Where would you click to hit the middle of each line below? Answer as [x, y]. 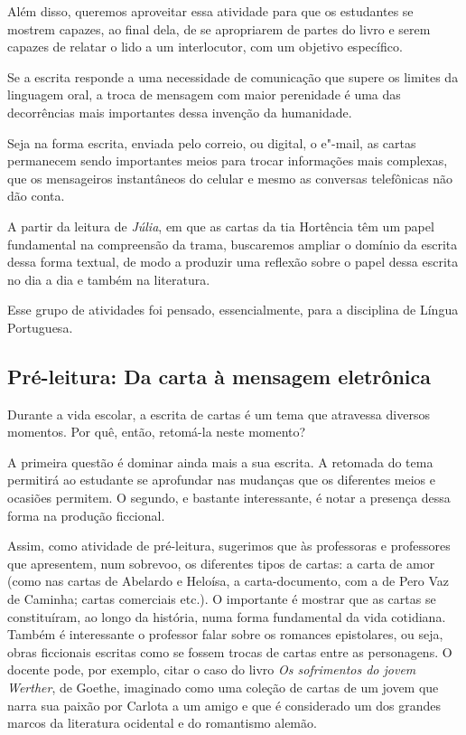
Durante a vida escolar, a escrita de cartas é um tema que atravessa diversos [219, 414]
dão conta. [36, 196]
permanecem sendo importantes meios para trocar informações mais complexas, [228, 160]
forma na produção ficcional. [86, 515]
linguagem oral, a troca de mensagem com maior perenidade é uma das [204, 94]
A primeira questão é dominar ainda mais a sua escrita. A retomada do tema [220, 462]
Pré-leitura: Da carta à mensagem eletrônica [219, 376]
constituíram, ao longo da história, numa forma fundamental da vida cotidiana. [227, 616]
